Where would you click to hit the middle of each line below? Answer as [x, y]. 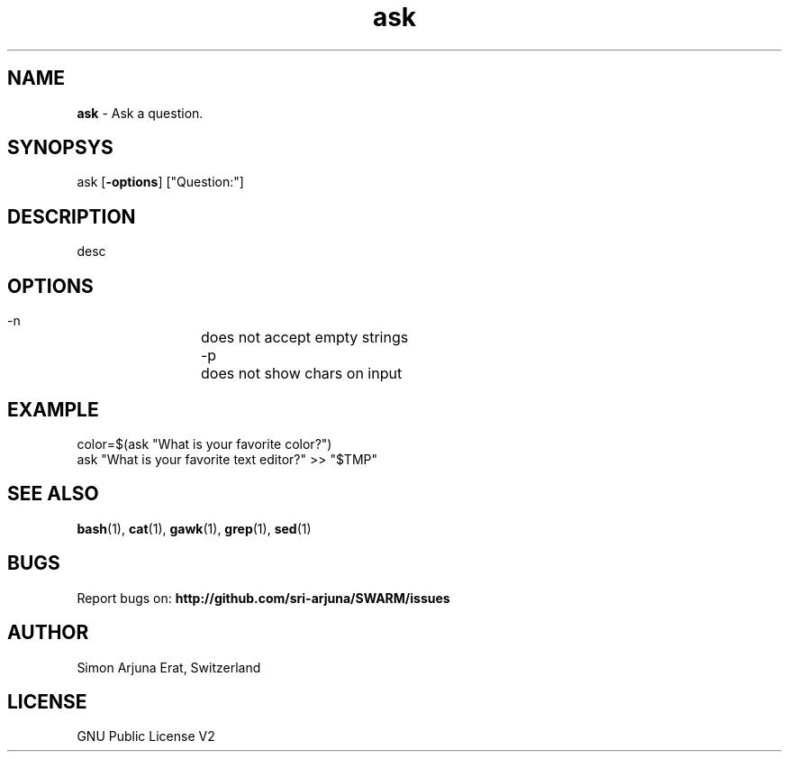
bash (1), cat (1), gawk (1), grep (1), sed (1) [194, 528]
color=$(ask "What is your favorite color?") [204, 444]
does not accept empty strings [305, 338]
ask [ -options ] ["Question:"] [160, 182]
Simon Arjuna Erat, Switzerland [169, 667]
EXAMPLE [53, 409]
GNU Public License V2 [146, 736]
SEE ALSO [53, 494]
